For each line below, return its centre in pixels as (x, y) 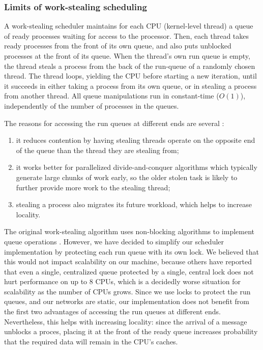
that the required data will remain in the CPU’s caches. (91, 341)
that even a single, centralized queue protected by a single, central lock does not (129, 271)
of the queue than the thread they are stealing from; (97, 150)
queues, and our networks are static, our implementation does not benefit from (127, 301)
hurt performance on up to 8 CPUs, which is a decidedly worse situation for (123, 281)
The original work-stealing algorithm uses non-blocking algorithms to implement (129, 231)
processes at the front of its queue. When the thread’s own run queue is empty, (127, 56)
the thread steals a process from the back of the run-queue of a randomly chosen (130, 66)
